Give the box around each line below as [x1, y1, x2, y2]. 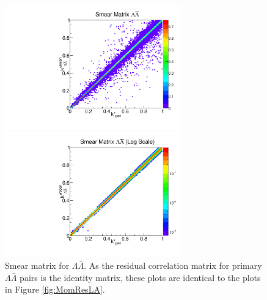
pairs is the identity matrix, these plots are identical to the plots [20, 271, 261, 283]
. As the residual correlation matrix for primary [84, 259, 262, 272]
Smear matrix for [5, 259, 70, 272]
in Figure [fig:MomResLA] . [5, 283, 105, 296]
